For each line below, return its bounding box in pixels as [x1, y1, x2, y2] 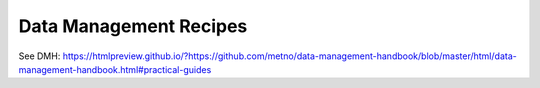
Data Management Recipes [18, 15, 248, 37]
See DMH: [18, 50, 61, 62]
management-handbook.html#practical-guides [18, 63, 212, 75]
